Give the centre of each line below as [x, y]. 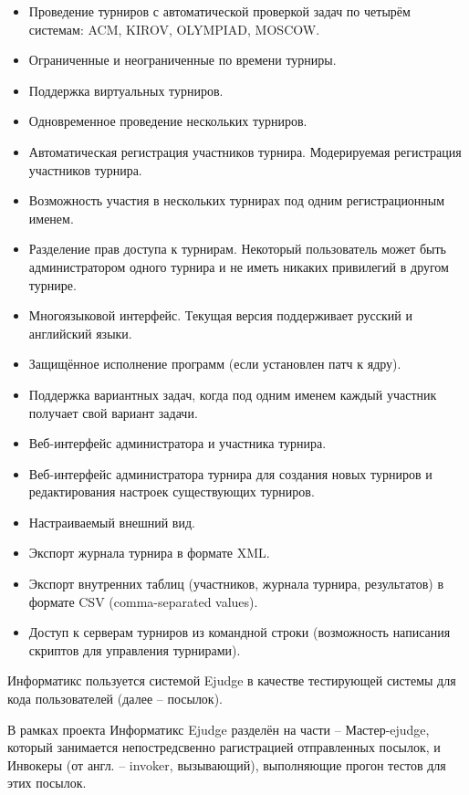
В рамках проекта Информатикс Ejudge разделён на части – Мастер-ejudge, [219, 729]
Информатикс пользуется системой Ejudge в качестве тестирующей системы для [232, 680]
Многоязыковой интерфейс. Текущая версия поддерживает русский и [220, 315]
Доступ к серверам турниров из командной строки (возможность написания [240, 632]
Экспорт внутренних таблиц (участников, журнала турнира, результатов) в [236, 584]
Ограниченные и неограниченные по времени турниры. [182, 60]
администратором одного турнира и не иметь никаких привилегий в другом [239, 266]
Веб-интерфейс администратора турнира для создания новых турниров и [230, 473]
